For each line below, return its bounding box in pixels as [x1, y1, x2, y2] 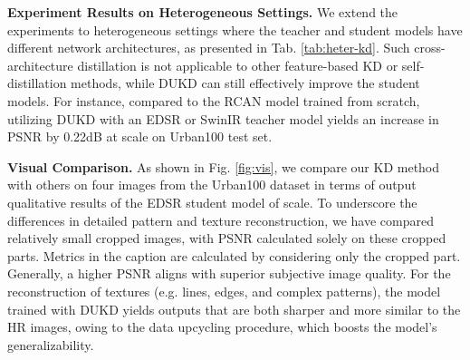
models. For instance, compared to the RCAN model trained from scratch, [7, 91, 420, 110]
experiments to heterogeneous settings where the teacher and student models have [7, 20, 463, 39]
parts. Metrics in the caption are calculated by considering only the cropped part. [7, 246, 461, 265]
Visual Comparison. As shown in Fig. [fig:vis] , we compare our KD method [7, 157, 440, 176]
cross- [414, 38, 446, 57]
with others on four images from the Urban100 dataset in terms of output [7, 175, 417, 194]
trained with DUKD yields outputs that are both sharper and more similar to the [7, 299, 461, 318]
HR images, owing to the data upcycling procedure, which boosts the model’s [7, 317, 437, 336]
